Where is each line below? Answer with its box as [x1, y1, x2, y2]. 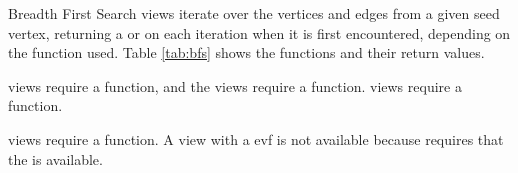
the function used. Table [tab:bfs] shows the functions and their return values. [8, 42, 485, 63]
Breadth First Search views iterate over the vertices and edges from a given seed [8, 3, 500, 23]
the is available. [8, 148, 103, 169]
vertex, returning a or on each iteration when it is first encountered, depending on [8, 22, 511, 43]
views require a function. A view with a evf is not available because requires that [8, 128, 504, 149]
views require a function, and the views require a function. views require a [8, 75, 462, 96]
